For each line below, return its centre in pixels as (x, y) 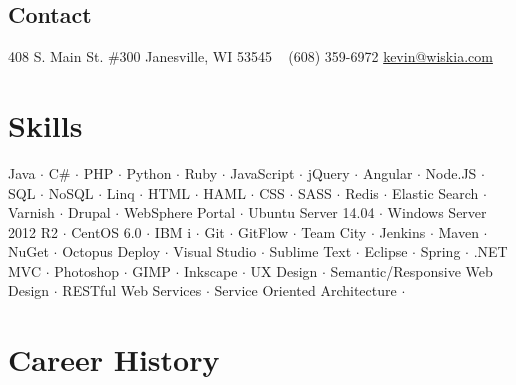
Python (149, 172)
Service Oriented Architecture (305, 290)
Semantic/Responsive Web (411, 270)
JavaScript (262, 172)
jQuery (328, 172)
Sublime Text (310, 251)
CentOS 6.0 (106, 231)
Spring (440, 251)
